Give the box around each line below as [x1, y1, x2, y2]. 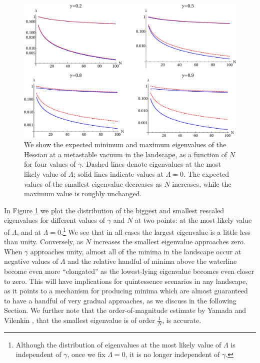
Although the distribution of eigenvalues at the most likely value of [15, 339, 221, 349]
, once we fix [67, 349, 105, 359]
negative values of [4, 256, 58, 266]
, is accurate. [162, 315, 201, 325]
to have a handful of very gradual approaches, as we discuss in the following [4, 295, 236, 305]
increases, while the [172, 178, 231, 189]
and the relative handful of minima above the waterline [67, 256, 237, 266]
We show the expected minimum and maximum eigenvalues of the [24, 139, 226, 150]
